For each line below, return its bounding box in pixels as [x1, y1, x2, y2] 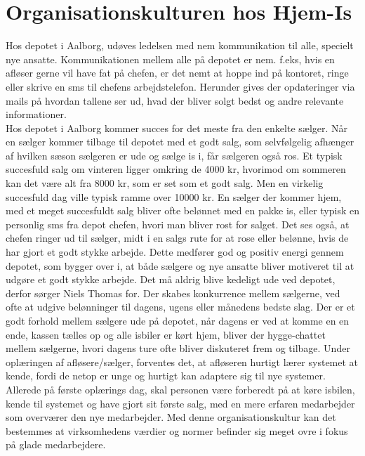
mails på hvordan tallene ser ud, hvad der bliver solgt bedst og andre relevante [6, 93, 344, 108]
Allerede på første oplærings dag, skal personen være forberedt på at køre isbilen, [6, 382, 355, 396]
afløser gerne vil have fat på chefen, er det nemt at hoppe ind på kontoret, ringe [6, 65, 349, 80]
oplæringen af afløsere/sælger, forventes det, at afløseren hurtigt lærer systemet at [6, 354, 359, 369]
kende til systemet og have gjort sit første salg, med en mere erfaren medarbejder [6, 396, 355, 410]
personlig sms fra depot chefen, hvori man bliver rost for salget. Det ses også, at [6, 216, 350, 231]
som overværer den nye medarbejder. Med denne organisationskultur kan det [6, 410, 336, 424]
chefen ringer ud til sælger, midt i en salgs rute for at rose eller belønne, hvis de [6, 230, 349, 245]
